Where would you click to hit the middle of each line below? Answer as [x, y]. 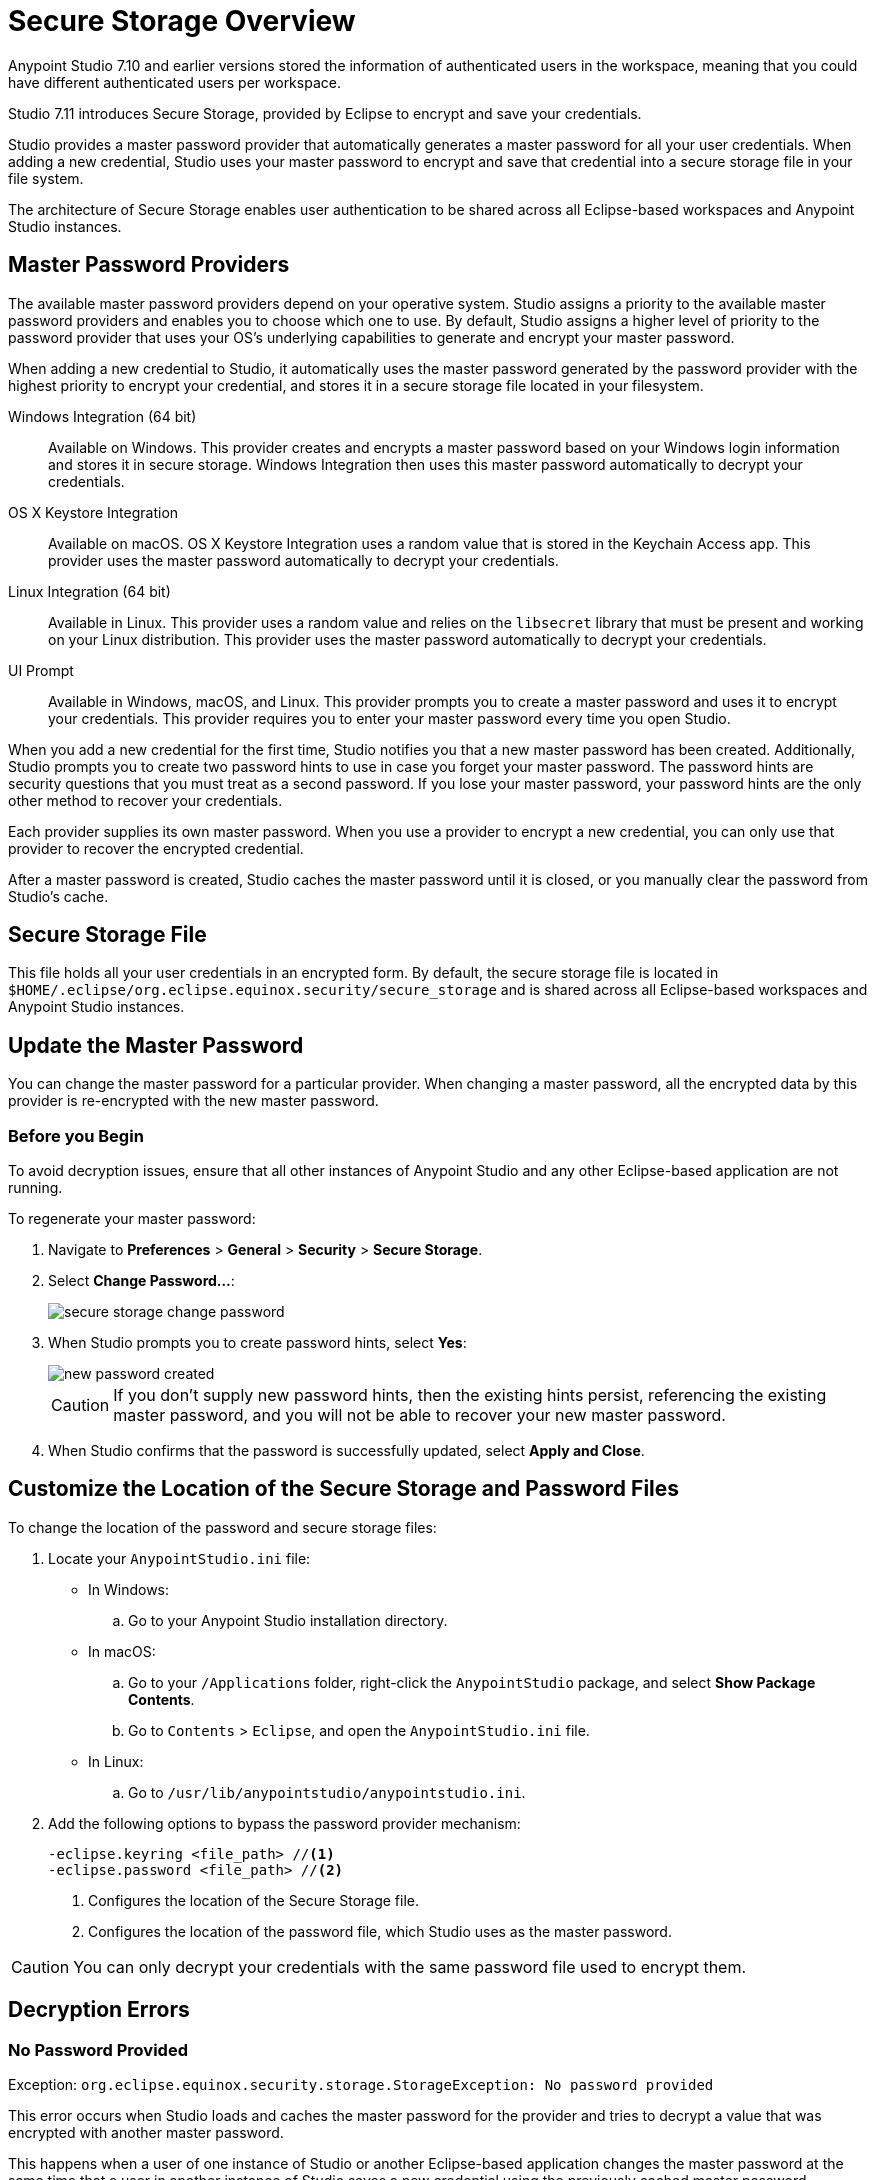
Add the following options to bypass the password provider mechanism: [284, 1823]
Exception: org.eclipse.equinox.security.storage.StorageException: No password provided [361, 2085]
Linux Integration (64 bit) [89, 591]
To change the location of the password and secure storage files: [222, 1527]
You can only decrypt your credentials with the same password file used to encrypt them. [410, 1966]
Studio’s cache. [58, 896]
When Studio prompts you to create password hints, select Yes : [257, 1343]
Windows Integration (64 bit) [102, 416]
